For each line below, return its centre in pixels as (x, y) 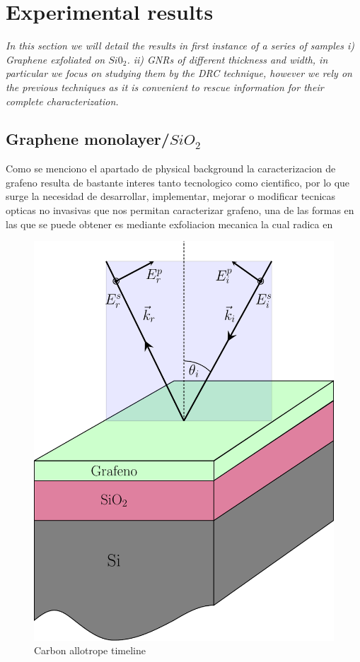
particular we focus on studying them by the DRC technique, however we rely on (179, 73)
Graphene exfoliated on (56, 59)
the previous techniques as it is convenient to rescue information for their (165, 87)
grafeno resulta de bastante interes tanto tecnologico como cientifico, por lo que (178, 182)
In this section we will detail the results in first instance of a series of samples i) (180, 46)
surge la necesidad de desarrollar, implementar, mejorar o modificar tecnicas (171, 196)
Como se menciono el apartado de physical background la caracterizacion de (171, 169)
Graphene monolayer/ (88, 139)
